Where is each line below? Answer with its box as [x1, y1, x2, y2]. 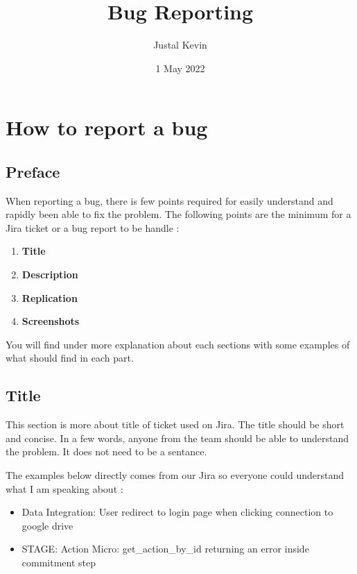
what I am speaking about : [6, 481, 123, 496]
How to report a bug [6, 113, 208, 142]
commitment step [21, 555, 96, 569]
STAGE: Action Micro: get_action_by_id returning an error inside [21, 541, 309, 556]
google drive [21, 518, 73, 532]
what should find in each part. [6, 351, 134, 365]
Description [21, 267, 78, 282]
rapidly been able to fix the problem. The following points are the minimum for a [6, 207, 351, 221]
